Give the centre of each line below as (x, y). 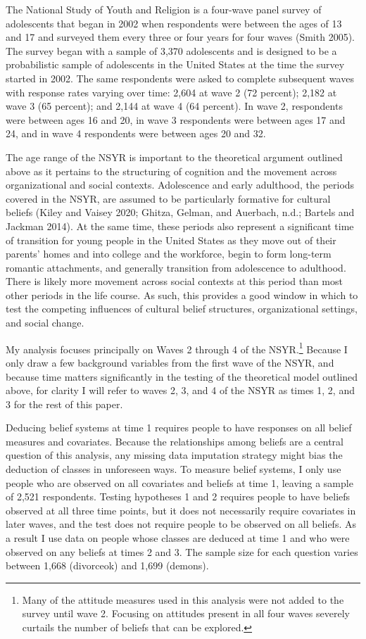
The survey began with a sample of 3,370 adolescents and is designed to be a (171, 50)
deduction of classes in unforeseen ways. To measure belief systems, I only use (173, 469)
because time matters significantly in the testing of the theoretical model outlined (182, 376)
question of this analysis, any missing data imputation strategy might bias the (174, 455)
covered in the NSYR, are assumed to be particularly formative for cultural (168, 198)
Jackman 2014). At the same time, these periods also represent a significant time (180, 226)
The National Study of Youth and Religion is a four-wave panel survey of (164, 9)
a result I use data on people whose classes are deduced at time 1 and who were (178, 538)
